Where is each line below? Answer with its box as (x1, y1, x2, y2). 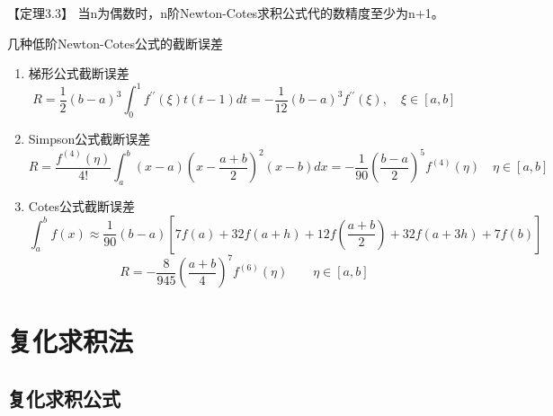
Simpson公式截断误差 (28, 129, 151, 148)
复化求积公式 (7, 384, 120, 412)
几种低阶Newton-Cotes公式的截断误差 (7, 33, 224, 52)
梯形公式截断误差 (28, 64, 129, 83)
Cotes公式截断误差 (28, 196, 136, 215)
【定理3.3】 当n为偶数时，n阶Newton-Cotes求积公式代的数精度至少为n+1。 (7, 4, 444, 22)
